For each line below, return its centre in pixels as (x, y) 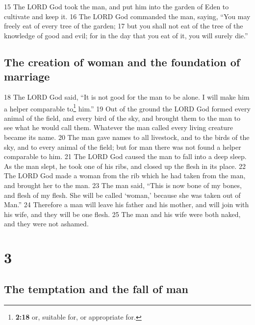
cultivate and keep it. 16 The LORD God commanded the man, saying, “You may (127, 16)
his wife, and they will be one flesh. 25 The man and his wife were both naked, (122, 214)
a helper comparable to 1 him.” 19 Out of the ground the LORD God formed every (127, 108)
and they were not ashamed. (46, 224)
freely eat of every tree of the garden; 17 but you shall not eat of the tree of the (124, 26)
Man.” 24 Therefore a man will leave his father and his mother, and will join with (127, 204)
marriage (27, 76)
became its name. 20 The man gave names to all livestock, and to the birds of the (127, 137)
